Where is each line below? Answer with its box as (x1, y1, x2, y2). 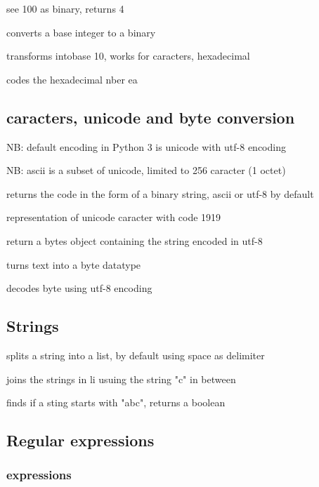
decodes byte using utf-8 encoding (6, 281, 152, 295)
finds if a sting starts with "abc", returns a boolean (6, 395, 226, 410)
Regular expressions (6, 429, 155, 451)
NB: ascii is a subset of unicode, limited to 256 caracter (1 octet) (6, 163, 286, 178)
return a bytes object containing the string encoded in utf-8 (6, 233, 263, 248)
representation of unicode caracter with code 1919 (6, 210, 221, 225)
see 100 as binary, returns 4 (6, 1, 124, 15)
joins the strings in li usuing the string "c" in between (6, 371, 236, 386)
